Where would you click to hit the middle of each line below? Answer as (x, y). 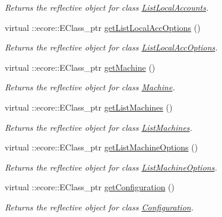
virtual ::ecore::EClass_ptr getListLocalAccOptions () (103, 27)
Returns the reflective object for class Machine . (90, 87)
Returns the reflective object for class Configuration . (99, 207)
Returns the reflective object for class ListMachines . (99, 127)
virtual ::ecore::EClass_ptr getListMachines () (89, 107)
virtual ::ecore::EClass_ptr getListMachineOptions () (102, 147)
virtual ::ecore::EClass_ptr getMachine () (80, 67)
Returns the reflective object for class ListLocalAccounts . (107, 7)
